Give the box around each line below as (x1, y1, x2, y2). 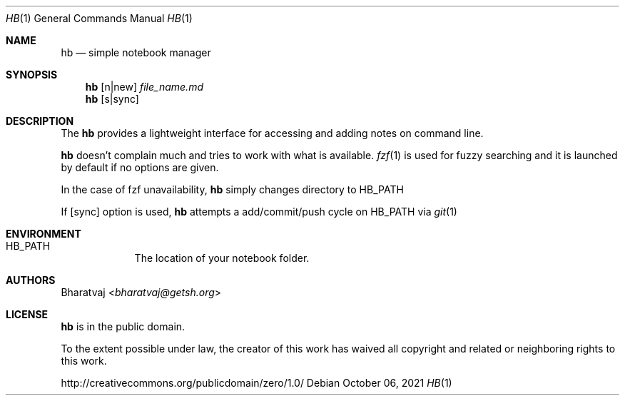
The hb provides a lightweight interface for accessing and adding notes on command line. (61, 127, 484, 139)
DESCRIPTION (6, 115, 74, 127)
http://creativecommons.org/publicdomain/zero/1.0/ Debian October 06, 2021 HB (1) (61, 377, 452, 389)
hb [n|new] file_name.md (85, 81, 203, 93)
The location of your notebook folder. (134, 252, 310, 264)
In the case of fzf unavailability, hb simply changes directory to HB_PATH (61, 183, 404, 196)
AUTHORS (6, 274, 56, 286)
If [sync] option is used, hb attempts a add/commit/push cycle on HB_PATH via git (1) (61, 205, 457, 218)
